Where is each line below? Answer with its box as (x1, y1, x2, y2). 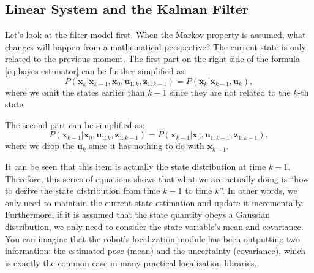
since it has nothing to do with (89, 139, 204, 152)
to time (185, 184, 212, 197)
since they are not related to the (170, 85, 291, 98)
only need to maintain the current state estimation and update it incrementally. (5, 196, 304, 209)
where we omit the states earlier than (5, 85, 145, 98)
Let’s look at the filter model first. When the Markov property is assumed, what (5, 28, 306, 41)
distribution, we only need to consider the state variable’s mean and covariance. (5, 220, 304, 233)
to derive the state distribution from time (5, 184, 160, 197)
